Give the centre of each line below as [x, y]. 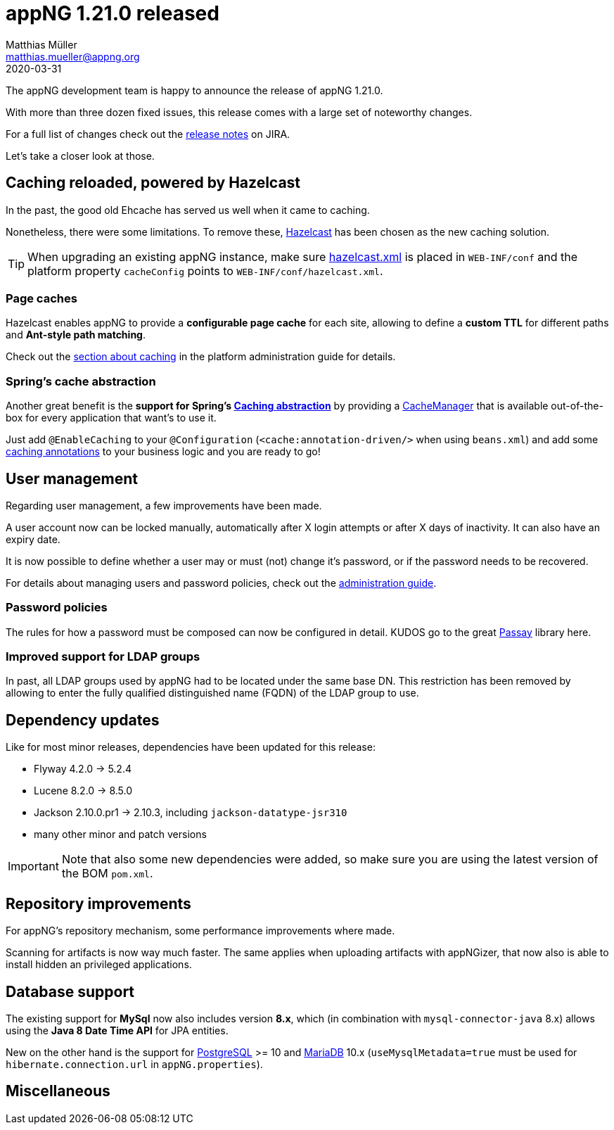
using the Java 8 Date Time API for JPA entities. [117, 1030]
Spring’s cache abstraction [81, 381]
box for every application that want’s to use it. [111, 418]
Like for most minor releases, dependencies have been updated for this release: [191, 747]
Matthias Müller [41, 44]
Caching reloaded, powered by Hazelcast [153, 183]
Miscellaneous [58, 1091]
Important [33, 866]
